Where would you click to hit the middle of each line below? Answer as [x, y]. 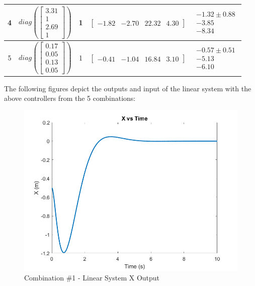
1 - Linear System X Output [116, 278]
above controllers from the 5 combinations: [70, 98]
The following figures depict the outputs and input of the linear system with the [128, 88]
